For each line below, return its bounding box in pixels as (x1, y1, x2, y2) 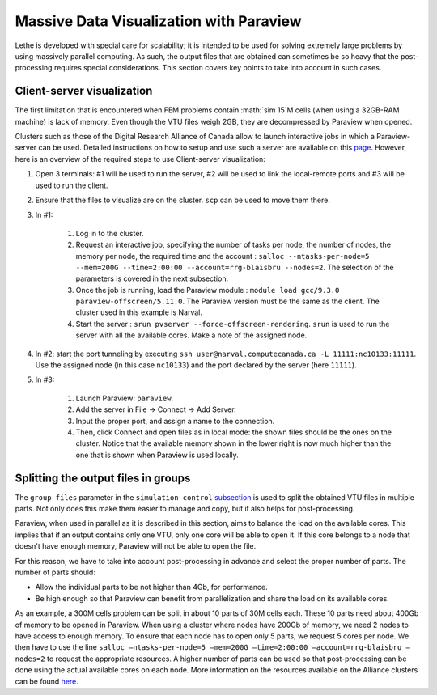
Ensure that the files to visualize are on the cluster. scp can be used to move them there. (35, 195, 331, 205)
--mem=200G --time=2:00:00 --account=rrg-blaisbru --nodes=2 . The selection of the (75, 262, 394, 272)
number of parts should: (15, 567, 96, 578)
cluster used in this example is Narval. (75, 307, 202, 317)
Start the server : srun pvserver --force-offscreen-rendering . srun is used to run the (75, 319, 390, 328)
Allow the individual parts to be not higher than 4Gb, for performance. (35, 583, 269, 592)
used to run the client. (35, 180, 108, 190)
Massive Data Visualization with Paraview (15, 12, 303, 30)
